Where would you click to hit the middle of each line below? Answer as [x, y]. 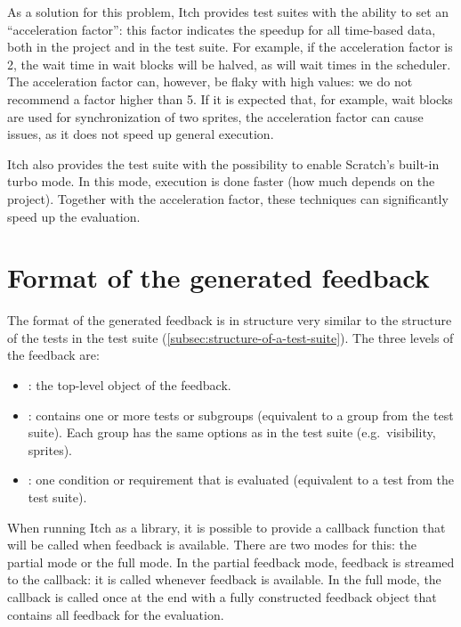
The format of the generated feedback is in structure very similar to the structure [230, 320]
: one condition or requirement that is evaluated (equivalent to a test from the [241, 480]
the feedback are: [53, 355]
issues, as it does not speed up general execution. [141, 134]
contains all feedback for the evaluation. [116, 614]
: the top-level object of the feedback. [129, 385]
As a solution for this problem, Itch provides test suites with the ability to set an [228, 12]
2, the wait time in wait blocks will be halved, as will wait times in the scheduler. [229, 64]
